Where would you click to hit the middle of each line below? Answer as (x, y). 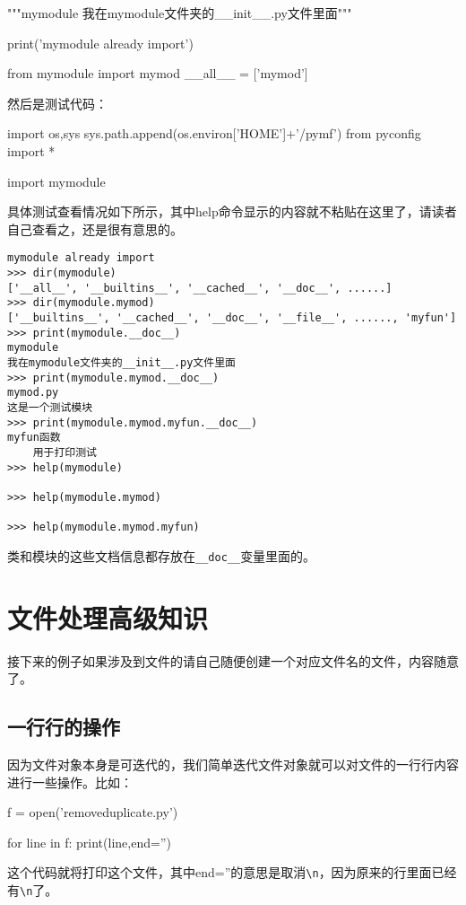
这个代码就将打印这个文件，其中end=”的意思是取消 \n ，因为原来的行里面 (220, 872)
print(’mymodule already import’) (100, 43)
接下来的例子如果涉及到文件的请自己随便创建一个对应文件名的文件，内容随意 (233, 660)
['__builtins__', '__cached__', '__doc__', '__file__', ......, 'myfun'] (232, 317)
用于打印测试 (65, 452)
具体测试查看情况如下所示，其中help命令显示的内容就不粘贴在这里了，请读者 (232, 211)
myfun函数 (34, 438)
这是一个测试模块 (50, 407)
